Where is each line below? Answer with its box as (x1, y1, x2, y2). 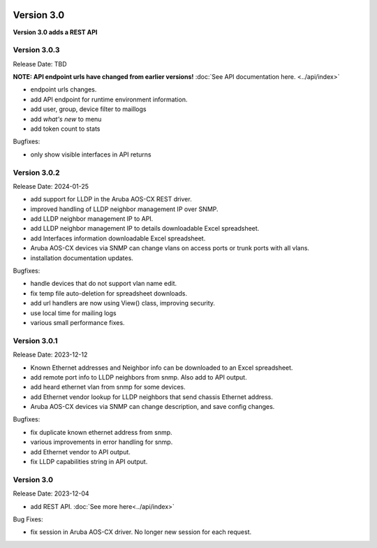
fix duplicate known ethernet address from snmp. (30, 428, 172, 436)
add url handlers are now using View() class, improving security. (30, 299, 216, 308)
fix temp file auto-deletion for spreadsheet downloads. (30, 289, 188, 297)
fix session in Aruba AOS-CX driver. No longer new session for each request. (30, 528, 251, 536)
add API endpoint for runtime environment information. (30, 95, 188, 103)
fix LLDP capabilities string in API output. (30, 458, 148, 466)
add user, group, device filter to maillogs (30, 105, 147, 113)
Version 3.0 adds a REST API (13, 28, 98, 36)
